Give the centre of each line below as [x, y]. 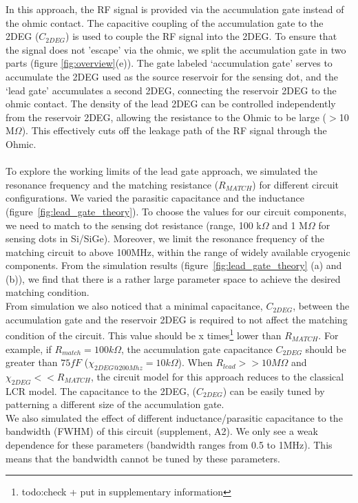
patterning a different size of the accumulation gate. [115, 404]
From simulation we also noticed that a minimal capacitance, [134, 306]
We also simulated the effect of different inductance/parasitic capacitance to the [174, 417]
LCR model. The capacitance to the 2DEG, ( [101, 390]
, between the [321, 306]
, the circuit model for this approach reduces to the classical [218, 376]
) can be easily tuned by [274, 390]
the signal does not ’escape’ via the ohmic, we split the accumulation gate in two [176, 49]
